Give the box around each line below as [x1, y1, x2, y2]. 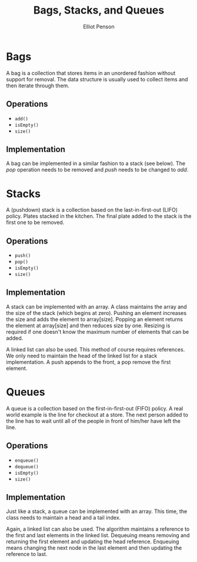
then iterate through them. [6, 82, 69, 89]
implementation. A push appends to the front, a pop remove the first [6, 358, 171, 366]
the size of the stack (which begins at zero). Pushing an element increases [6, 309, 187, 316]
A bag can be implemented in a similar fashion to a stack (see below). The [6, 160, 186, 167]
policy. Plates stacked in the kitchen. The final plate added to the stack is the [6, 213, 192, 220]
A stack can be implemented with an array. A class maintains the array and [6, 303, 187, 310]
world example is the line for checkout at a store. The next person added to [6, 411, 188, 418]
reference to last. [6, 551, 48, 558]
